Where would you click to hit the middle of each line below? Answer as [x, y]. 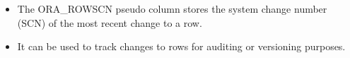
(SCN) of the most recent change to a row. [110, 22]
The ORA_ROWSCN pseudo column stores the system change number [172, 8]
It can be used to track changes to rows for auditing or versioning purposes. [181, 46]
